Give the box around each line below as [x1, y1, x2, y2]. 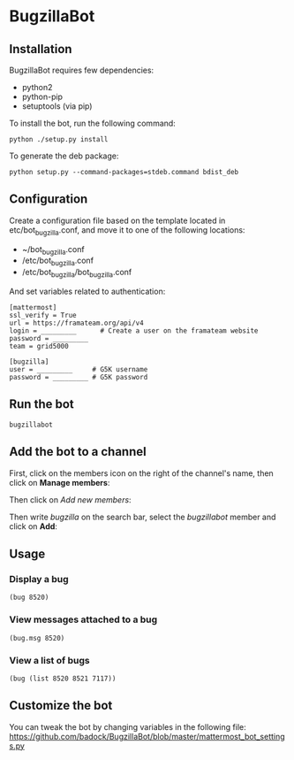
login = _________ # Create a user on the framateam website [9, 326, 259, 335]
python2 [21, 82, 53, 92]
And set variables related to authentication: [9, 286, 166, 296]
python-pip [21, 91, 64, 102]
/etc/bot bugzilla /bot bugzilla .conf [21, 267, 132, 280]
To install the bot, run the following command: [9, 118, 177, 128]
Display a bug [9, 572, 69, 585]
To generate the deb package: [9, 150, 119, 161]
